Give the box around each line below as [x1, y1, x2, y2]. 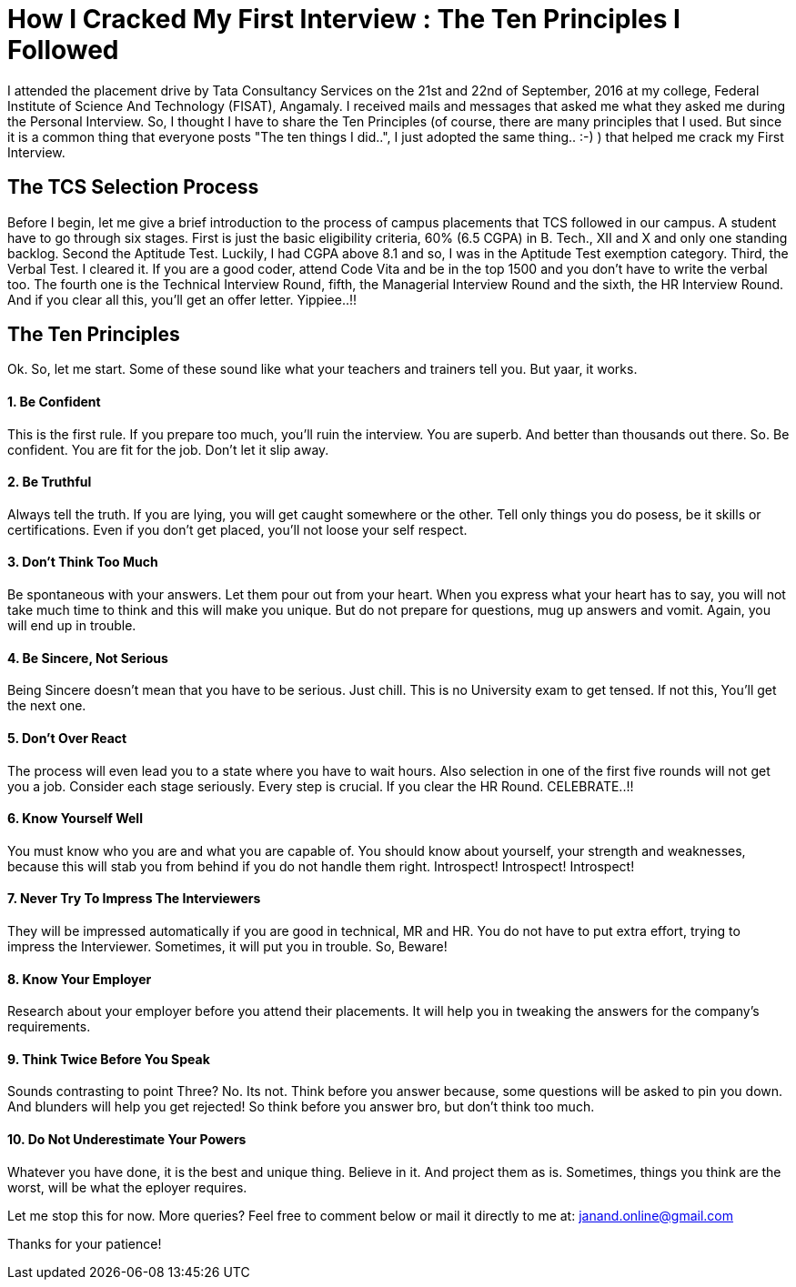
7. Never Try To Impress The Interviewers [7, 890, 261, 907]
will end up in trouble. [7, 618, 136, 634]
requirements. [7, 1019, 91, 1035]
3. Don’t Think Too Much [7, 554, 158, 570]
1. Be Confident [7, 394, 101, 410]
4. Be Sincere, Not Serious [7, 649, 168, 666]
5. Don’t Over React [7, 729, 127, 746]
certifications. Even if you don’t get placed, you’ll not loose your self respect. [7, 521, 468, 538]
